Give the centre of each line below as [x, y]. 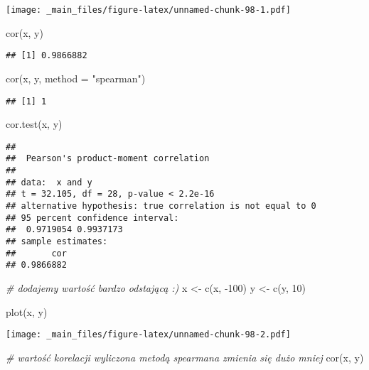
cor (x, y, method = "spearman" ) [76, 78]
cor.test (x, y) [34, 124]
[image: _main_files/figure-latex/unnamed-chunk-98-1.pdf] [148, 10]
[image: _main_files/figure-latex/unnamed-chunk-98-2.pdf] [148, 335]
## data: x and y [49, 182]
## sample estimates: [57, 241]
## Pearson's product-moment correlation [108, 159]
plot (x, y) [27, 311]
